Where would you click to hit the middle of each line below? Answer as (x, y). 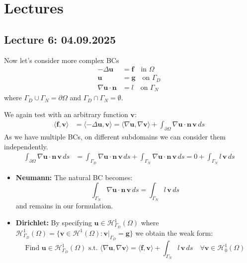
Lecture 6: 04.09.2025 (60, 39)
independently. (26, 146)
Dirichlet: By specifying (54, 222)
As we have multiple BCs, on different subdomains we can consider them (115, 137)
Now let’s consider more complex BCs (62, 60)
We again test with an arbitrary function (66, 114)
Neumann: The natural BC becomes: (74, 177)
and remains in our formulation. (64, 206)
